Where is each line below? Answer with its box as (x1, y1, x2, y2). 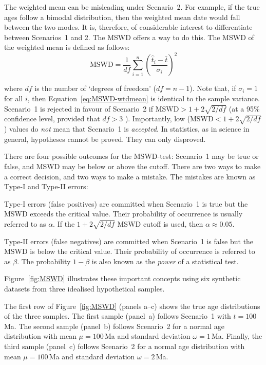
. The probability (17, 255, 71, 266)
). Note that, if (189, 83, 236, 94)
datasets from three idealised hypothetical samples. (4, 283, 165, 294)
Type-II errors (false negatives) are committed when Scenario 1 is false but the (4, 235, 254, 246)
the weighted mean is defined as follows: (4, 42, 130, 52)
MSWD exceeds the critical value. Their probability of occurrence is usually (4, 208, 243, 219)
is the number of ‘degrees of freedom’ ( (34, 83, 156, 94)
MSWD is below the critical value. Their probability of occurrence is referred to (4, 246, 255, 257)
